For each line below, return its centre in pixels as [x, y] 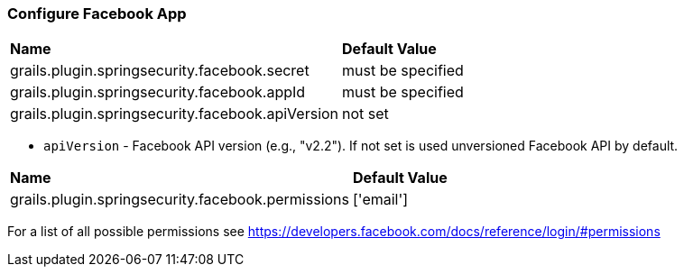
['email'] [381, 200]
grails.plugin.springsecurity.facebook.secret [160, 71]
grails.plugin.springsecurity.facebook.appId [158, 92]
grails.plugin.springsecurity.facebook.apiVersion [175, 114]
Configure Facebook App [97, 14]
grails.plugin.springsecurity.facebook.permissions [180, 200]
